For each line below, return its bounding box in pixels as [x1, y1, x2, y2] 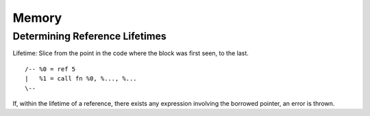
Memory [12, 10, 62, 25]
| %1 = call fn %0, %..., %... [25, 75, 137, 83]
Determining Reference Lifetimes [12, 30, 167, 42]
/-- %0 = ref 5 [25, 65, 76, 73]
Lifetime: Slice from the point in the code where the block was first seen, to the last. [12, 49, 249, 57]
